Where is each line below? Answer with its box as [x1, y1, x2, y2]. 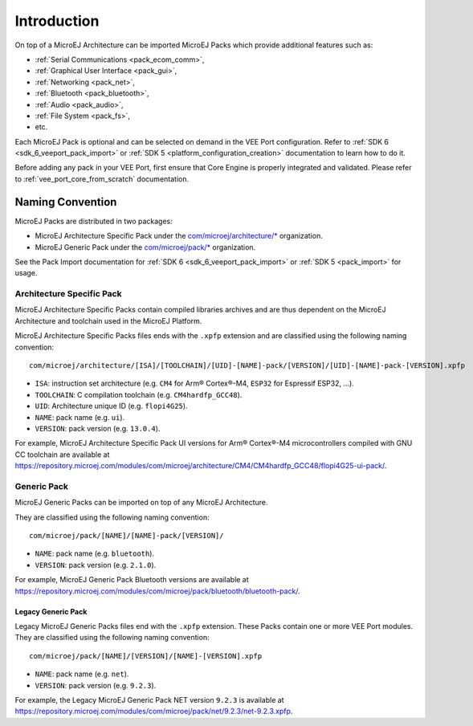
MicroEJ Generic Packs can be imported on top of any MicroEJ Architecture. [14, 498, 268, 508]
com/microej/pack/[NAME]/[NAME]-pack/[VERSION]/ [29, 531, 224, 540]
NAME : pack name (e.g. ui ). [35, 412, 125, 422]
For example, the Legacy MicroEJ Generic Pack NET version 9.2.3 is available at [14, 695, 284, 704]
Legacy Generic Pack [14, 606, 88, 616]
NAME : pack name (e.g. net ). [35, 669, 129, 679]
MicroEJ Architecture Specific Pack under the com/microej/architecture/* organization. [35, 231, 323, 241]
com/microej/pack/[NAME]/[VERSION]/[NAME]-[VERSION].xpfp [29, 651, 263, 660]
